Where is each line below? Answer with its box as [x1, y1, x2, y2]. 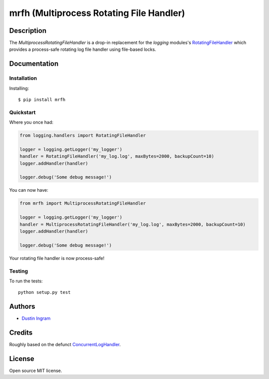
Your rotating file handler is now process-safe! [9, 255, 105, 261]
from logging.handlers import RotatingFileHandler [19, 132, 146, 138]
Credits [9, 329, 33, 337]
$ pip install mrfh [18, 97, 66, 102]
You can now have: [9, 187, 48, 193]
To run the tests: [9, 278, 43, 284]
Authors [9, 302, 35, 311]
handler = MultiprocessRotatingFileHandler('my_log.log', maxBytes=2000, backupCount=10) [19, 222, 246, 227]
